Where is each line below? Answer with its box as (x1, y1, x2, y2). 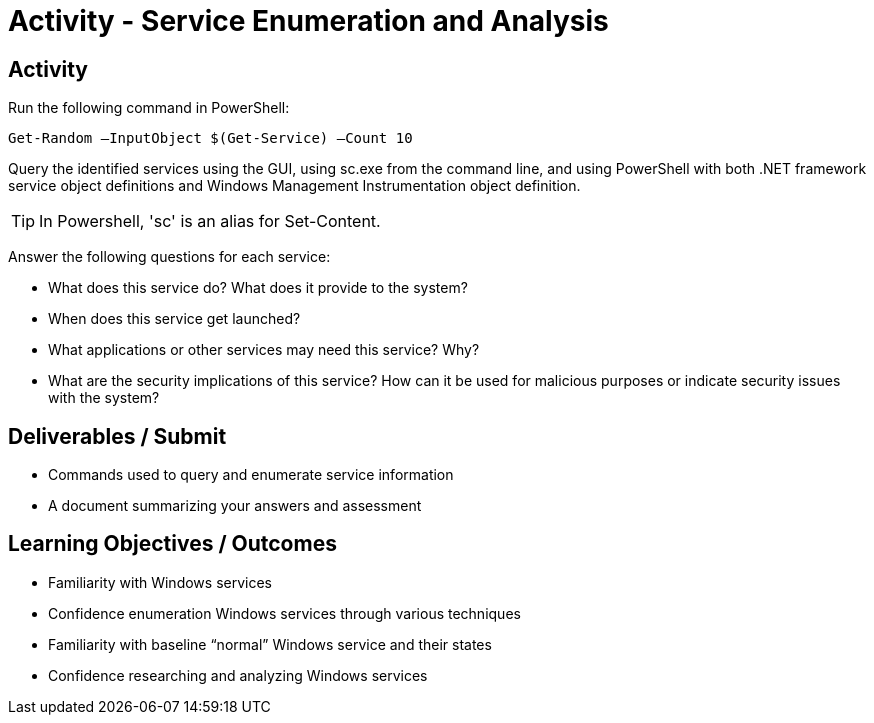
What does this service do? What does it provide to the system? (48, 279, 468, 297)
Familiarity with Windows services (48, 573, 272, 591)
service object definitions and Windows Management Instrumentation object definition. (8, 177, 581, 195)
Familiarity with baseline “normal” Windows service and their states (48, 635, 492, 653)
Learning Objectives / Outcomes (8, 531, 337, 557)
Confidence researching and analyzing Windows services (48, 666, 428, 684)
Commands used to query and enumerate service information (48, 466, 454, 484)
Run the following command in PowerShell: (8, 99, 290, 117)
